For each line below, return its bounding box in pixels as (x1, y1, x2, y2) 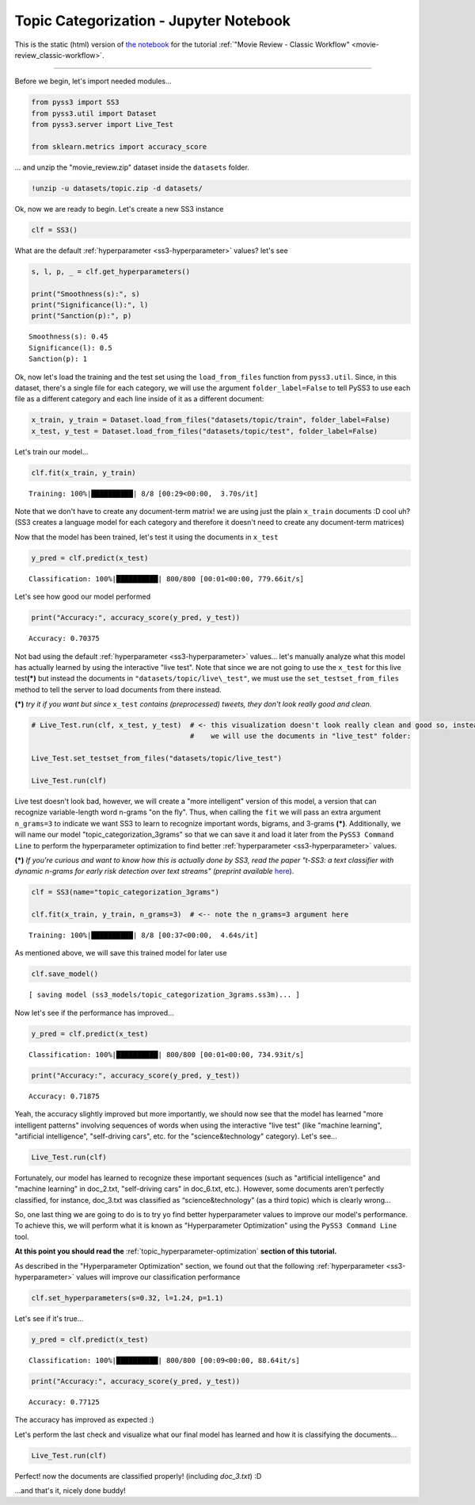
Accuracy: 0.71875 (28, 1091, 101, 1101)
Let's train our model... (14, 446, 89, 456)
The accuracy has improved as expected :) (14, 1415, 154, 1425)
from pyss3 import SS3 (31, 98, 120, 107)
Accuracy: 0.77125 (28, 1397, 101, 1407)
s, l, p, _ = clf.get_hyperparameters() (31, 266, 190, 276)
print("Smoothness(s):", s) (31, 289, 140, 298)
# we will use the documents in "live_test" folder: (189, 732, 412, 741)
